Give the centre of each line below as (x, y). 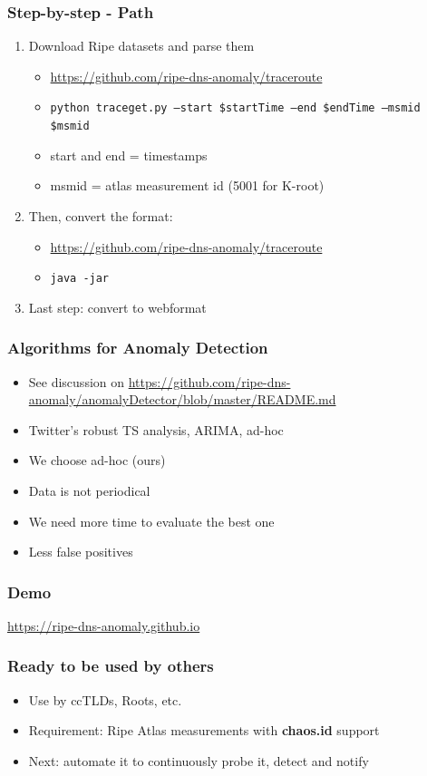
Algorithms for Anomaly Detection (138, 348)
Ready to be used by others (111, 666)
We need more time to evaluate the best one (151, 521)
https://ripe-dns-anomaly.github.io (104, 625)
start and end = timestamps (129, 155)
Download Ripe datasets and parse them (141, 46)
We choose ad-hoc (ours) (97, 460)
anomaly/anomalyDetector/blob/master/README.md (182, 399)
